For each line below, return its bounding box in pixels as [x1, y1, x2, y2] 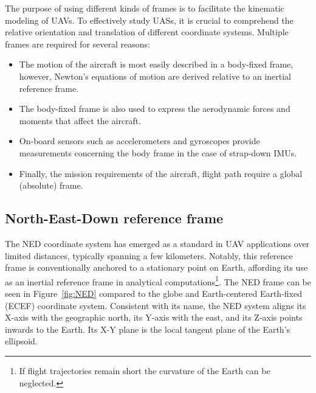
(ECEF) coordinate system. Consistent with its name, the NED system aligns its [5, 299, 306, 311]
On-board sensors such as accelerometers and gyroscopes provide [19, 134, 260, 147]
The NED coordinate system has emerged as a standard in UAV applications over [5, 237, 310, 249]
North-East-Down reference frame [5, 209, 224, 228]
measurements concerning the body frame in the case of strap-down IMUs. [19, 146, 297, 159]
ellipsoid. [5, 335, 38, 347]
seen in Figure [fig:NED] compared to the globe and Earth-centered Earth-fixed [5, 287, 302, 299]
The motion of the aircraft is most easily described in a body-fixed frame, [19, 58, 294, 71]
